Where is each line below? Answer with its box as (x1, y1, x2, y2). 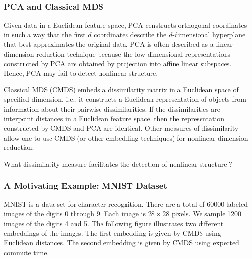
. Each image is (100, 208, 146, 219)
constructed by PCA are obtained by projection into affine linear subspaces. (4, 58, 232, 68)
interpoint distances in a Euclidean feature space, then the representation (4, 113, 225, 123)
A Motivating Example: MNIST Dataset (4, 179, 167, 192)
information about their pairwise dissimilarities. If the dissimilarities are (4, 103, 221, 114)
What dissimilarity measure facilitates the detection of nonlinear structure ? (4, 158, 232, 169)
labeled (226, 199, 248, 209)
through (70, 208, 95, 219)
